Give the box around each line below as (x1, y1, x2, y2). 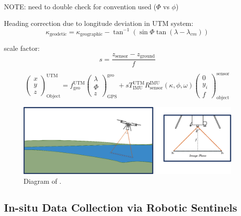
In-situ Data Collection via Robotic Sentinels (4, 199, 237, 215)
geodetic (49, 32, 67, 37)
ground (140, 54, 155, 59)
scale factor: (4, 43, 40, 53)
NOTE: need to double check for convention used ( (4, 1, 157, 11)
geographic (80, 32, 103, 37)
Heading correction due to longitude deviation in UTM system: (4, 18, 193, 28)
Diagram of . (24, 175, 62, 186)
